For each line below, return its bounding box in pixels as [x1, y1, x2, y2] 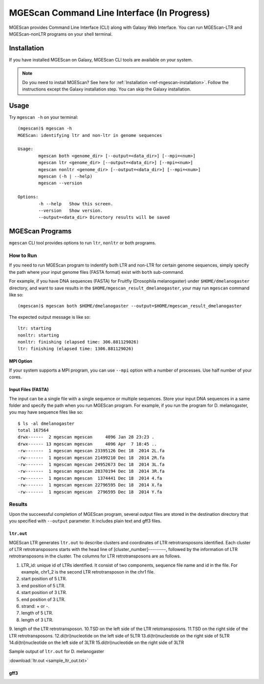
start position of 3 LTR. [21, 590, 67, 596]
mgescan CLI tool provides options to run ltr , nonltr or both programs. [9, 240, 156, 246]
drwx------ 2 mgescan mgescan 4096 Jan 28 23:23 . [18, 434, 154, 440]
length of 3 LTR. [21, 617, 53, 623]
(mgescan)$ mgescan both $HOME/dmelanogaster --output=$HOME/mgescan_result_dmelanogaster [18, 303, 242, 309]
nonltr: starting [18, 332, 59, 338]
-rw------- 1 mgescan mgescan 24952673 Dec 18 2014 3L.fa [18, 462, 165, 467]
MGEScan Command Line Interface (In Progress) [9, 7, 210, 18]
